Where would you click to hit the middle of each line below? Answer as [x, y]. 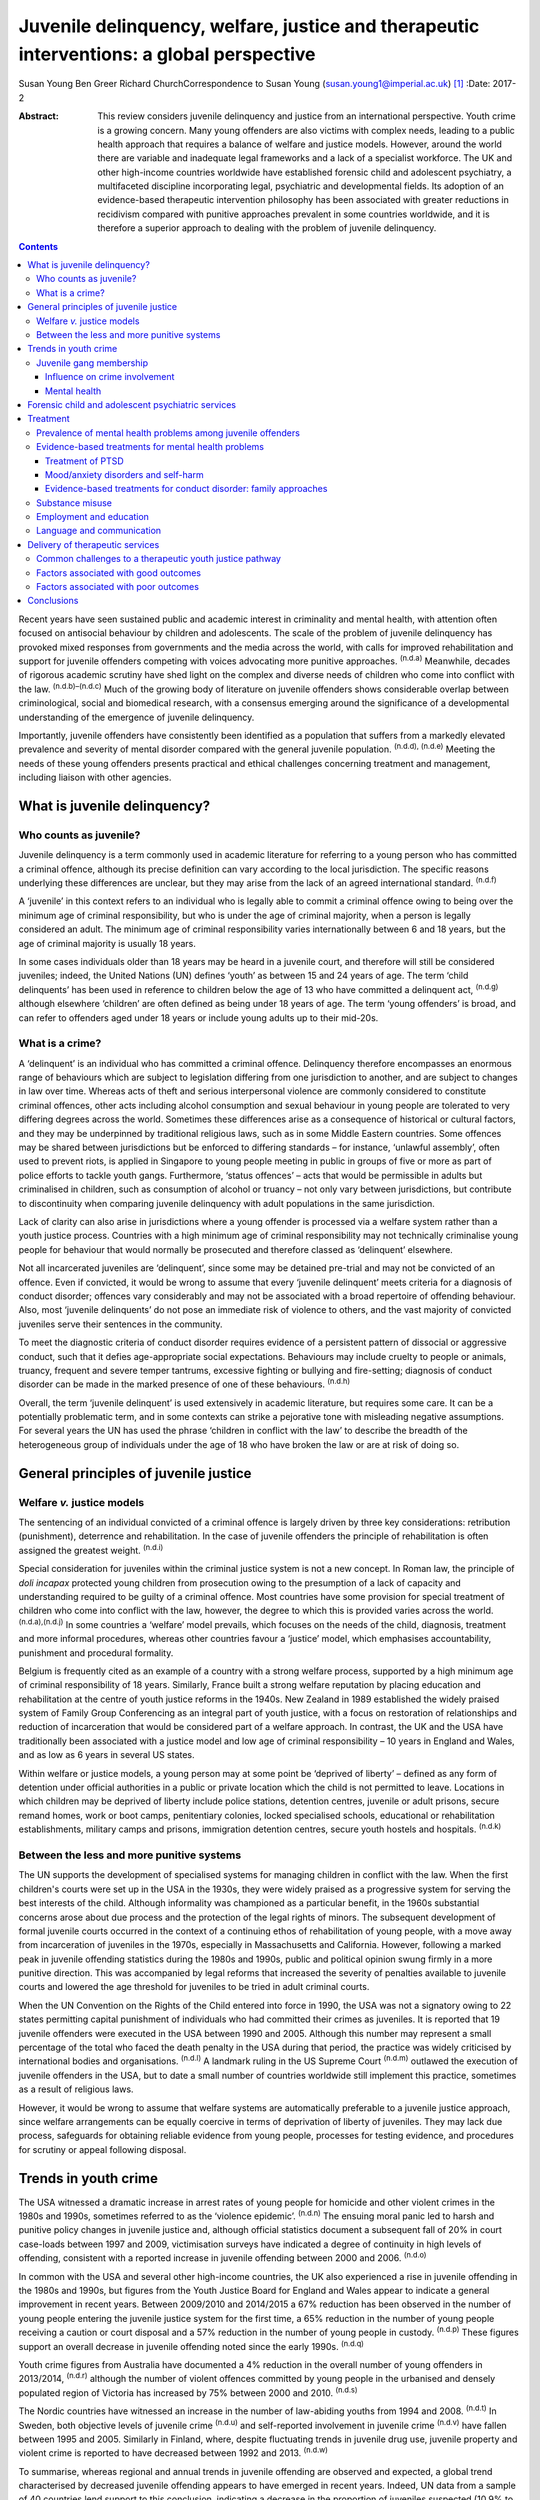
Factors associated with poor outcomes [118, 587]
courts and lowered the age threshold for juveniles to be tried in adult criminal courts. [194, 1987]
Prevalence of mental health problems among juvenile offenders [168, 432]
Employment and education [93, 517]
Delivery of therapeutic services [93, 544]
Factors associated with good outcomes [119, 572]
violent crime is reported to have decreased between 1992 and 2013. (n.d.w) [173, 2452]
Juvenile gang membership [92, 362]
